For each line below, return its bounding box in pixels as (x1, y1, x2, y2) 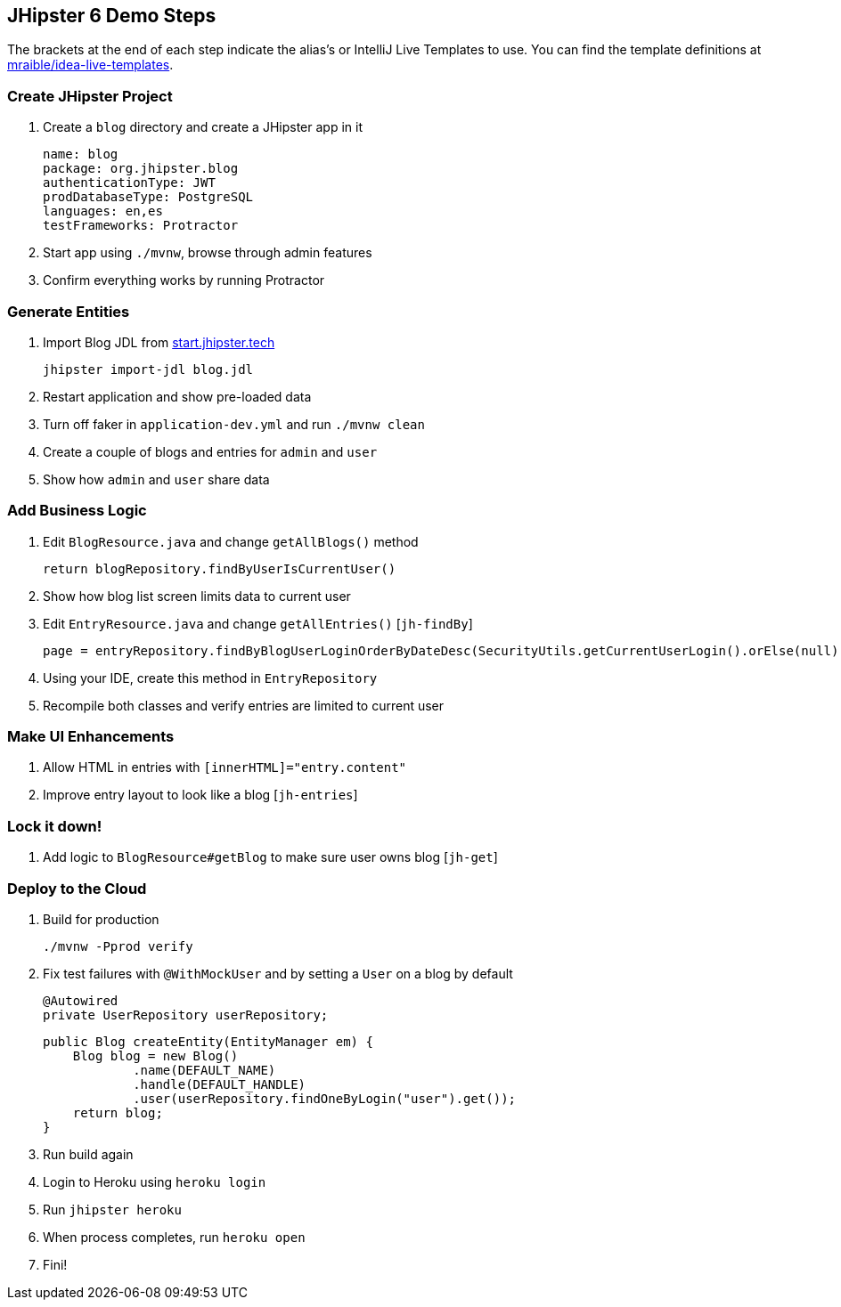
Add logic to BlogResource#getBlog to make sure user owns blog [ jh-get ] (43, 849, 498, 865)
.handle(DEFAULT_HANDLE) (133, 1076, 306, 1092)
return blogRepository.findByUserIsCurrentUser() (43, 561, 396, 576)
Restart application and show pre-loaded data (43, 388, 312, 404)
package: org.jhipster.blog (43, 161, 239, 176)
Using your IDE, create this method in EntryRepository (43, 670, 378, 686)
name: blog (43, 147, 118, 162)
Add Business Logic (7, 501, 147, 520)
